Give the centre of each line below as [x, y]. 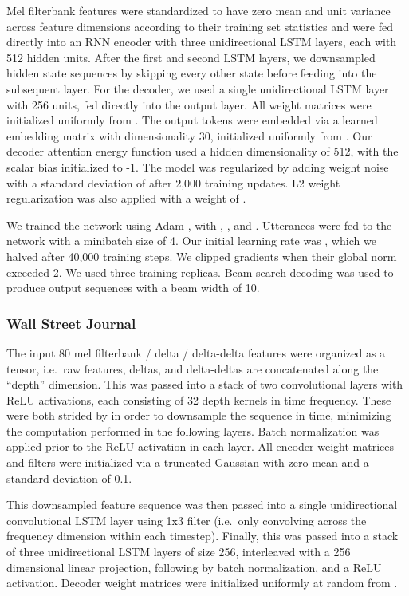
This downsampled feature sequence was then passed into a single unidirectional [202, 505]
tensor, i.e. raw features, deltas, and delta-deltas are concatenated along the [193, 368]
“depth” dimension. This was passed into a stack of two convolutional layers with [205, 384]
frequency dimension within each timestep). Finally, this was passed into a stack [203, 536]
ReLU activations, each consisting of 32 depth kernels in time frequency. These [199, 399]
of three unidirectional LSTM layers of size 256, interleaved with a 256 [179, 552]
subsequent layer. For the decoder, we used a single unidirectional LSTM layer [198, 88]
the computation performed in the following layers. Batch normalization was [193, 430]
